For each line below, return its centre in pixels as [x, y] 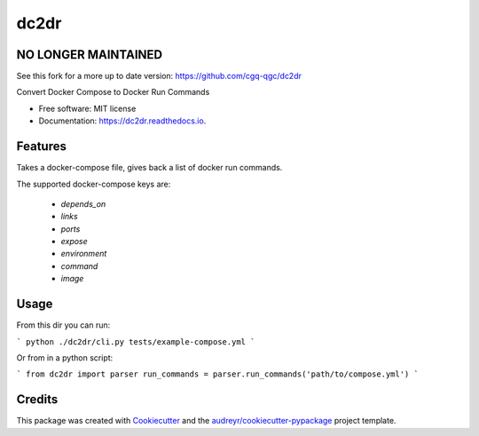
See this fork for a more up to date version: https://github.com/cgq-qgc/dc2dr [159, 76]
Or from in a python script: [65, 357]
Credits [37, 400]
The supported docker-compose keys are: [94, 184]
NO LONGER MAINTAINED [90, 55]
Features [41, 147]
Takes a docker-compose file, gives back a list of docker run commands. [149, 168]
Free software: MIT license [87, 108]
